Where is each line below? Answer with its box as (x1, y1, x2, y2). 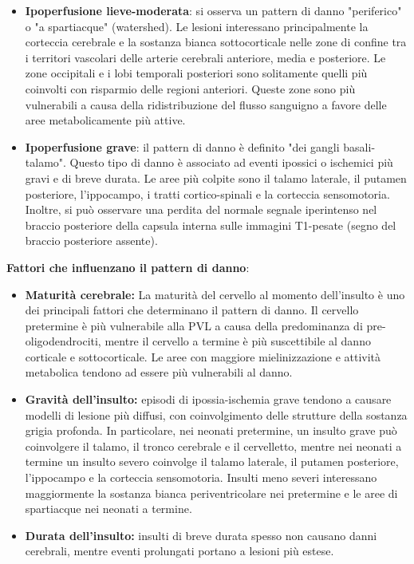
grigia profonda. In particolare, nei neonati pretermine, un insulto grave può (25, 422, 397, 439)
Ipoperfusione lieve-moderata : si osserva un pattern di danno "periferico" (25, 2, 402, 18)
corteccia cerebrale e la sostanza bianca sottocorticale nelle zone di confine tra (25, 34, 407, 50)
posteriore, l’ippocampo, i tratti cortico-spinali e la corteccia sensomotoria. (25, 185, 390, 202)
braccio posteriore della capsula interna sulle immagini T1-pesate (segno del (25, 216, 396, 233)
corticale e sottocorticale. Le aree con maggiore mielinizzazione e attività (25, 348, 381, 365)
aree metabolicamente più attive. (25, 112, 186, 128)
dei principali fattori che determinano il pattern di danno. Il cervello (25, 302, 359, 318)
